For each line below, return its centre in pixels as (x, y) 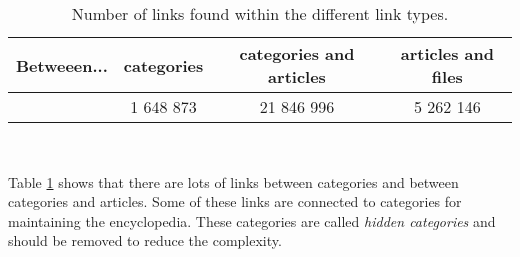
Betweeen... (62, 65)
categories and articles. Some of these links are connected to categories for (235, 201)
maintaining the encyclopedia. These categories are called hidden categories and (252, 220)
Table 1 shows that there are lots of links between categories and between (233, 181)
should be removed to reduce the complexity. (145, 240)
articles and (447, 53)
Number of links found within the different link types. (260, 13)
